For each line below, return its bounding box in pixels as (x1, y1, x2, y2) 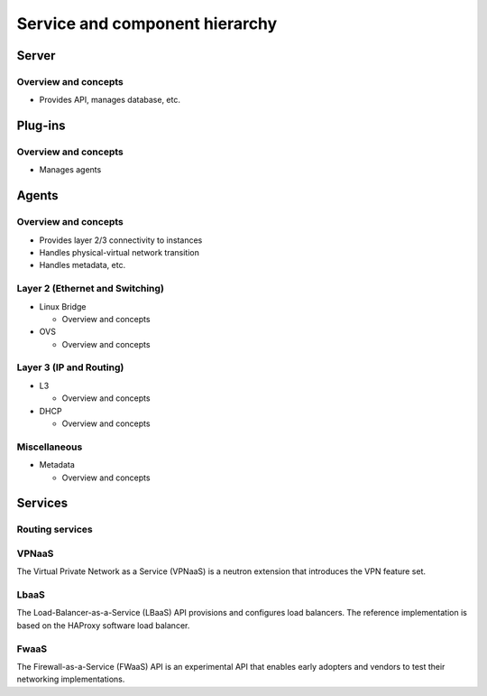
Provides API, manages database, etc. (39, 95, 180, 106)
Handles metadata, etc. (39, 260, 126, 271)
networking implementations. (16, 673, 125, 685)
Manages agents (39, 164, 102, 175)
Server (16, 48, 56, 63)
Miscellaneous (16, 441, 83, 453)
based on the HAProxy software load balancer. (16, 619, 190, 631)
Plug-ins (16, 118, 66, 134)
